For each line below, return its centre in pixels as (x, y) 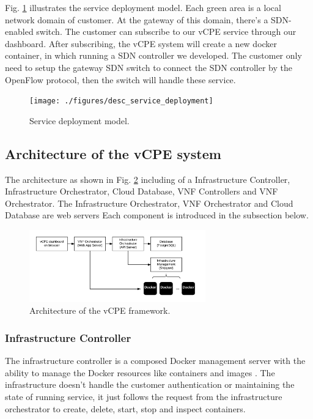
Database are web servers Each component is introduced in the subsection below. (157, 215)
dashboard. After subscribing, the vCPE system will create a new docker (141, 43)
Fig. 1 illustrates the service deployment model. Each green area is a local (143, 7)
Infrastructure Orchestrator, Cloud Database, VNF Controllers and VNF (142, 191)
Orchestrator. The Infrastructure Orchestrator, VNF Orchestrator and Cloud (149, 203)
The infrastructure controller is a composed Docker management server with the (155, 361)
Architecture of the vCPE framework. (100, 310)
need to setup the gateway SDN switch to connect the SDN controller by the (149, 67)
